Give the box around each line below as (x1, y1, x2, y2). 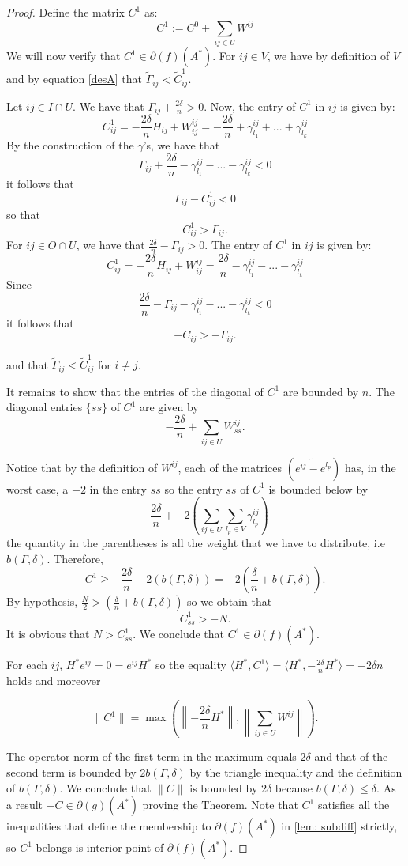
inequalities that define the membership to (6, 818, 211, 834)
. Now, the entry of (204, 97, 296, 114)
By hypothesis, (6, 593, 78, 610)
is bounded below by (268, 480, 369, 497)
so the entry (164, 480, 223, 497)
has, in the (344, 459, 396, 475)
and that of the (314, 748, 388, 765)
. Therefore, (47, 550, 103, 566)
